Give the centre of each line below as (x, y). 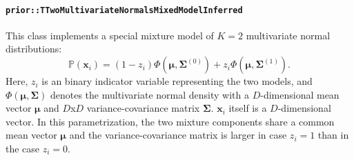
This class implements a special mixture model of (110, 35)
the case (23, 149)
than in (333, 135)
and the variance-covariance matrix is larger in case (178, 135)
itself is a (248, 108)
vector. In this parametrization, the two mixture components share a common (170, 121)
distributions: (34, 49)
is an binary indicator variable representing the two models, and (177, 81)
